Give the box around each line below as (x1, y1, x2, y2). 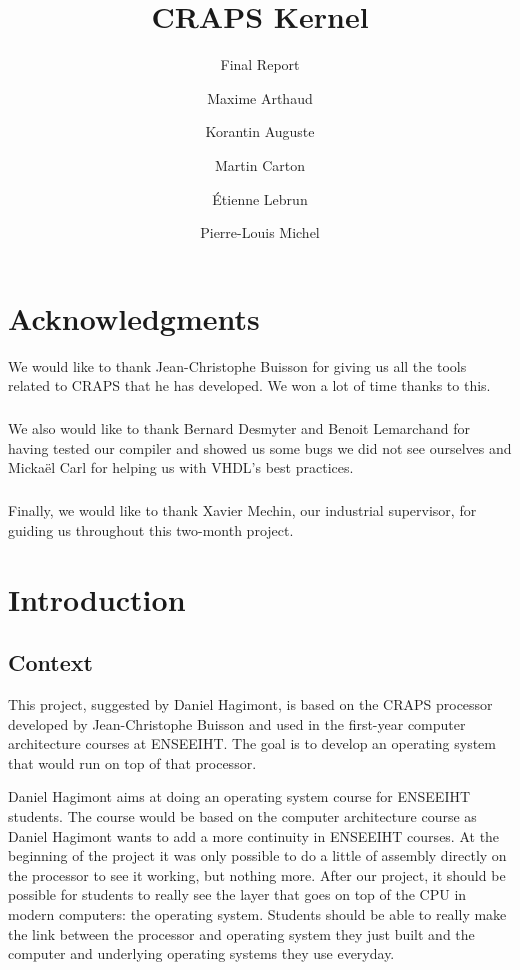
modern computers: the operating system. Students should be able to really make (8, 904, 507, 925)
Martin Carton (215, 154, 305, 175)
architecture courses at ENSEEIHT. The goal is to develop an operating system (8, 733, 496, 754)
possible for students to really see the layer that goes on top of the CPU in (8, 884, 467, 905)
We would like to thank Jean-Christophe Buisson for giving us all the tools (8, 355, 467, 376)
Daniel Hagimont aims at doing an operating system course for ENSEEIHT (8, 786, 471, 807)
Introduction (8, 578, 186, 619)
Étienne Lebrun (212, 188, 308, 209)
